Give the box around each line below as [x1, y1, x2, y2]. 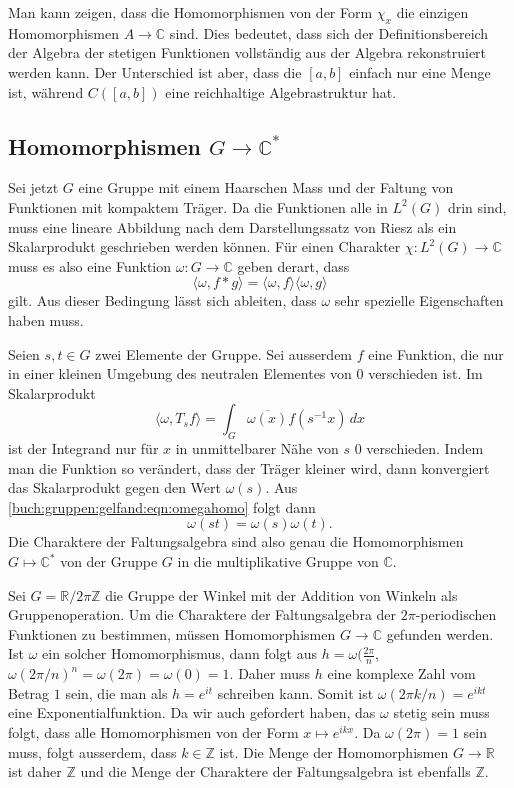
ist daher [8, 761, 62, 782]
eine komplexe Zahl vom [327, 663, 476, 684]
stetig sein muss [393, 702, 490, 723]
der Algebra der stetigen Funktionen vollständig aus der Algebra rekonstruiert [8, 42, 487, 63]
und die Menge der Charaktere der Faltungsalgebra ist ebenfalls [80, 761, 471, 782]
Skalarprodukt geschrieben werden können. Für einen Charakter [8, 236, 401, 257]
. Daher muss [229, 663, 311, 684]
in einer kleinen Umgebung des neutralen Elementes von [8, 363, 352, 384]
